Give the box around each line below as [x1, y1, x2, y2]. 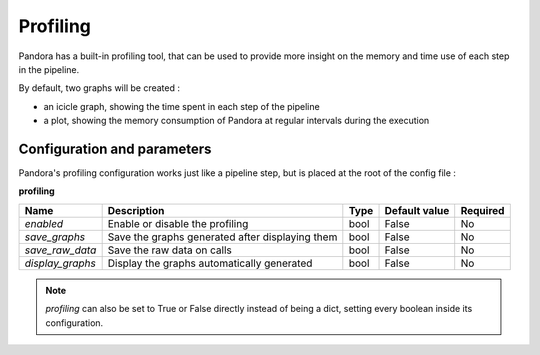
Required [460, 203, 505, 217]
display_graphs [24, 256, 97, 270]
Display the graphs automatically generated [107, 256, 313, 270]
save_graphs [24, 230, 86, 244]
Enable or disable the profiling [107, 216, 249, 230]
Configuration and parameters [18, 140, 212, 157]
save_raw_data [24, 243, 97, 257]
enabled [24, 216, 64, 230]
